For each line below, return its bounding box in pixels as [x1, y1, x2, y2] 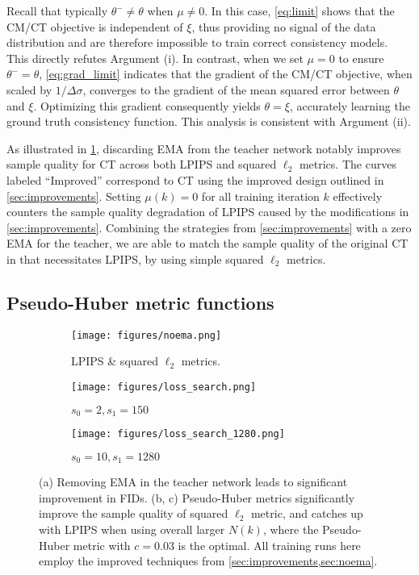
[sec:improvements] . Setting [6, 187, 141, 204]
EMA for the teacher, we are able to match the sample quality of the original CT [6, 235, 409, 252]
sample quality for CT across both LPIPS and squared [6, 156, 277, 173]
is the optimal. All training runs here [178, 536, 361, 553]
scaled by [6, 81, 52, 98]
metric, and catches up [250, 505, 363, 522]
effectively [333, 187, 383, 204]
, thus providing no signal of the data [191, 18, 376, 35]
